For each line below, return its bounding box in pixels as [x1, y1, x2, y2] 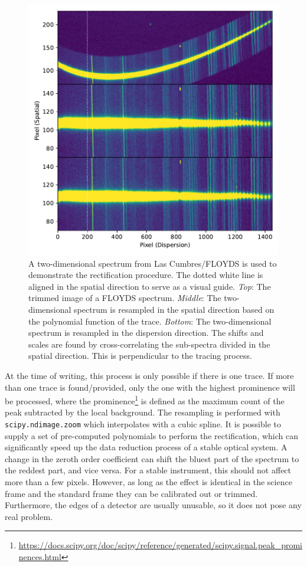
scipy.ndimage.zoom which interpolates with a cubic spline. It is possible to [5, 417, 281, 430]
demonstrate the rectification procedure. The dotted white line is [28, 269, 263, 281]
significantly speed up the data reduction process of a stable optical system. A [5, 441, 288, 453]
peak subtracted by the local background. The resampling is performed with [5, 406, 280, 418]
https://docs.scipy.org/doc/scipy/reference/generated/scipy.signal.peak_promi [18, 539, 302, 551]
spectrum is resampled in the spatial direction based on [74, 303, 275, 315]
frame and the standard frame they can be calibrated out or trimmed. [5, 487, 258, 499]
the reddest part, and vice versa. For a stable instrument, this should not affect [5, 464, 292, 476]
